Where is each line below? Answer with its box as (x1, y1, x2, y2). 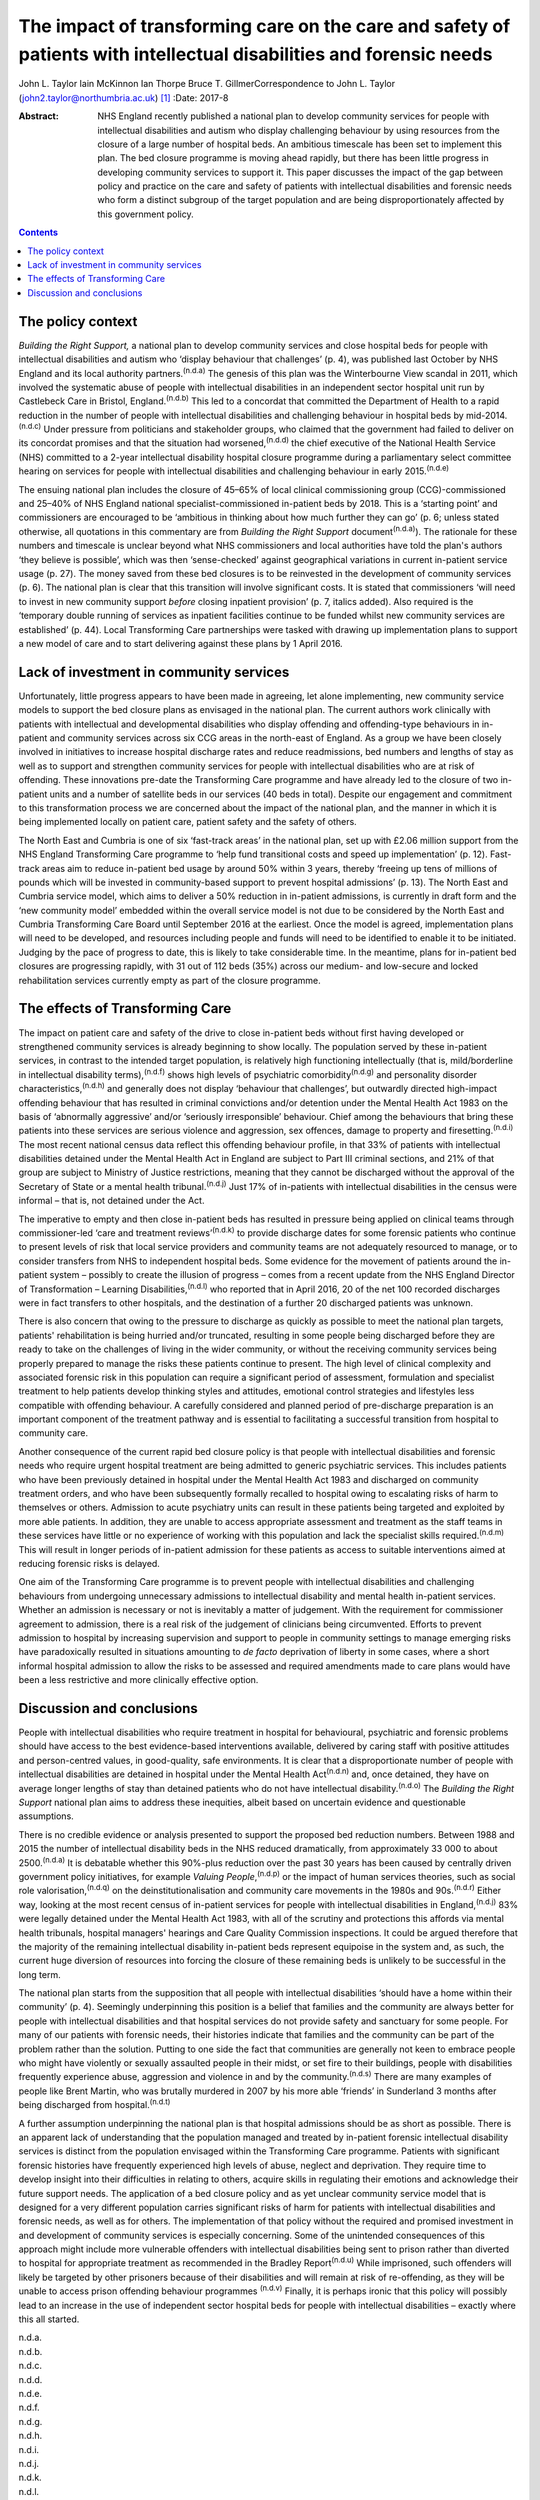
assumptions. (18, 1810, 74, 1822)
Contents (18, 226, 59, 239)
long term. (18, 1968, 61, 1980)
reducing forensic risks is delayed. (18, 1558, 160, 1569)
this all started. (18, 2313, 80, 2325)
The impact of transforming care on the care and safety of (18, 15, 511, 37)
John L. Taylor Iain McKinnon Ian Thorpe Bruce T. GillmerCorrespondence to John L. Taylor (18, 78, 395, 90)
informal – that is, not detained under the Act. (18, 1195, 205, 1207)
